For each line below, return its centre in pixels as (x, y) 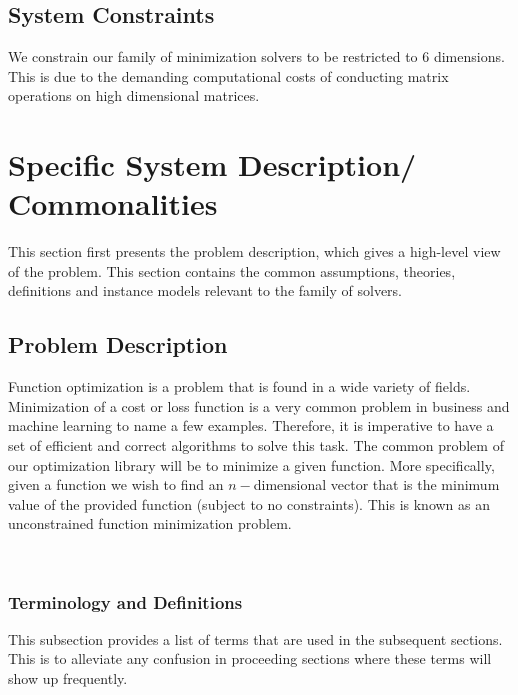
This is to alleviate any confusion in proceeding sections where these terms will (250, 658)
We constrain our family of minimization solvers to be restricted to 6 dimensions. (256, 56)
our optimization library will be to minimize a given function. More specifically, (251, 464)
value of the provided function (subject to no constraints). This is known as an (249, 503)
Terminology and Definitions (125, 601)
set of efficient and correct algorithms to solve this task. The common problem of (256, 445)
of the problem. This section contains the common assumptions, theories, (232, 270)
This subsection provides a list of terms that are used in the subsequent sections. (255, 638)
